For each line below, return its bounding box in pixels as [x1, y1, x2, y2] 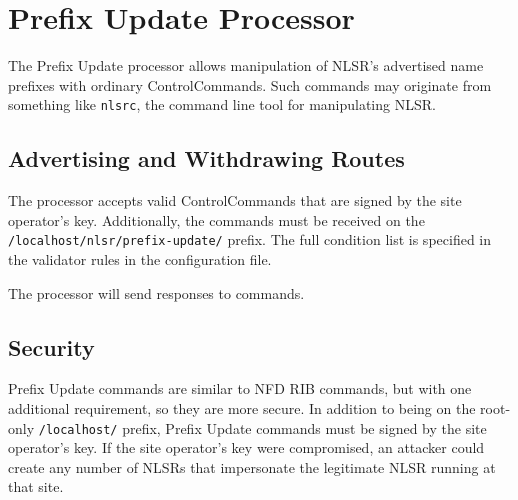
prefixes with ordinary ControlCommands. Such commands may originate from [8, 74, 492, 95]
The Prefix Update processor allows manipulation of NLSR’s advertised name [8, 55, 484, 76]
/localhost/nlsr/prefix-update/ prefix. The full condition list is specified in [8, 229, 492, 250]
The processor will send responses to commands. [8, 282, 305, 303]
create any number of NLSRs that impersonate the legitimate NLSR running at [8, 456, 496, 477]
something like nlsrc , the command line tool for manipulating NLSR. [8, 94, 436, 115]
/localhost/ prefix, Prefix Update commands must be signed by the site [38, 417, 487, 438]
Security [8, 331, 95, 362]
